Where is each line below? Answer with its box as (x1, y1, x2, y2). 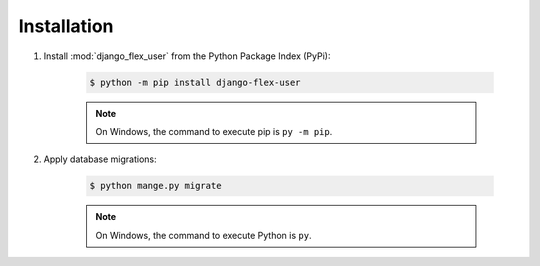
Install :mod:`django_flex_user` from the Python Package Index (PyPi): (43, 50, 331, 62)
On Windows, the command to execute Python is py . (95, 229, 312, 241)
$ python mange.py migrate (89, 180, 222, 192)
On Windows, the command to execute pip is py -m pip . (95, 125, 333, 137)
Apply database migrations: (43, 153, 157, 165)
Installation (18, 15, 114, 37)
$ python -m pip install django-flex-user (89, 76, 301, 88)
